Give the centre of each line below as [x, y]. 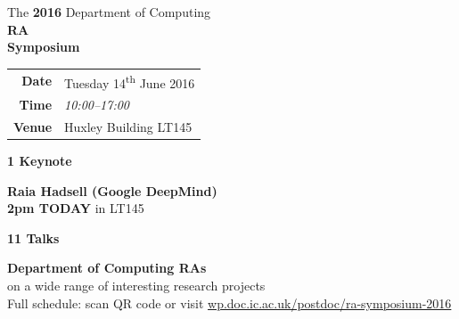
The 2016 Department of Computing [109, 12]
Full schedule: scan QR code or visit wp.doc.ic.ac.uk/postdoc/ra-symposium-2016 [229, 303]
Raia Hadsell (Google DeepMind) [112, 190]
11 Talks [33, 237]
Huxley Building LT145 [128, 126]
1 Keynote [40, 160]
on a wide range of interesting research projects [136, 285]
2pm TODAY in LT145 [76, 208]
